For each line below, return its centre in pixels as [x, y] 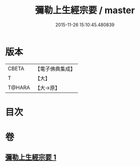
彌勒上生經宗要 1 [31, 157]
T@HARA [19, 88]
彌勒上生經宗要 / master [85, 10]
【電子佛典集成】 [55, 69]
